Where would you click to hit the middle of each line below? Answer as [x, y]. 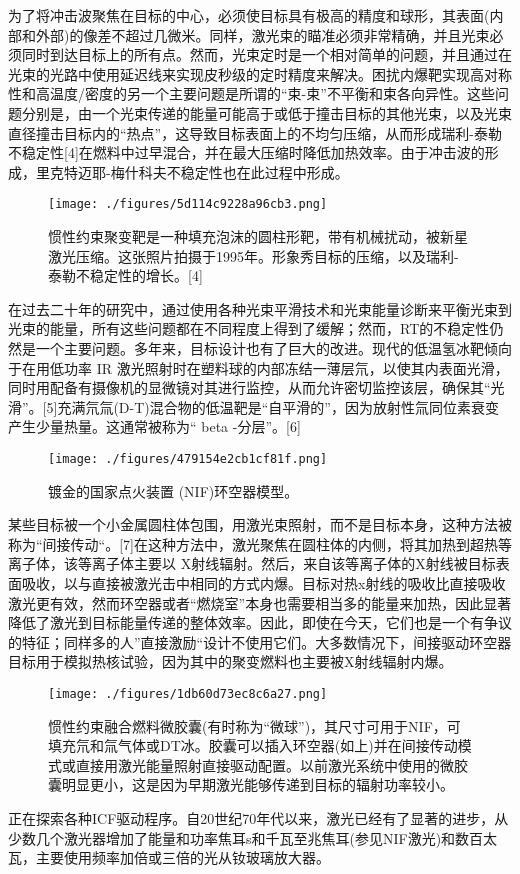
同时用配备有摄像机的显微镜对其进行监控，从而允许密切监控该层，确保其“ [249, 387]
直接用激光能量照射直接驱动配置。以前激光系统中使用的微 [264, 764]
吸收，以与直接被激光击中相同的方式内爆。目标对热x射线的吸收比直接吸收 [263, 582]
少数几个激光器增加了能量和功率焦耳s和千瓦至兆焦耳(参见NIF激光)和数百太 [253, 837]
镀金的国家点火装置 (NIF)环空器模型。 [173, 490]
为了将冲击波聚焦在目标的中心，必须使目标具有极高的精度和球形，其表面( [249, 15]
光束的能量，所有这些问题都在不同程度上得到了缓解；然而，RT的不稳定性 [249, 328]
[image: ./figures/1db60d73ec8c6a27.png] [188, 693]
